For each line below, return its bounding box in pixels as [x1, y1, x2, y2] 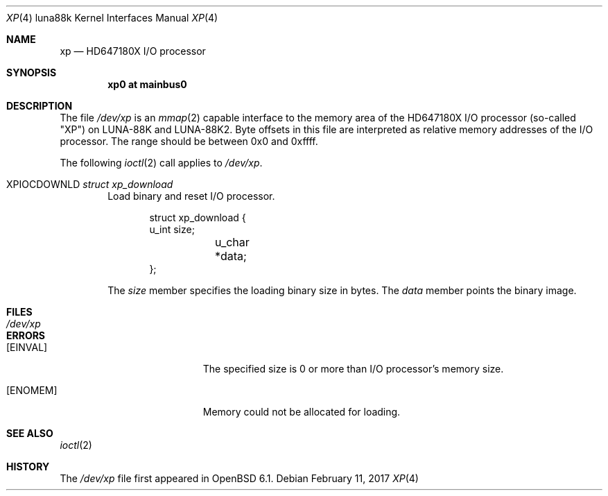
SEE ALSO [6, 427, 53, 439]
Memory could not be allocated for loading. [202, 406, 401, 418]
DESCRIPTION [6, 100, 73, 112]
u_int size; [149, 223, 195, 235]
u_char [215, 235, 250, 249]
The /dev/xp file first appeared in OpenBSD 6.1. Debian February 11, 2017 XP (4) [60, 472, 419, 484]
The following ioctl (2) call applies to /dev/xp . [60, 157, 263, 169]
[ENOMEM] [6, 384, 58, 396]
